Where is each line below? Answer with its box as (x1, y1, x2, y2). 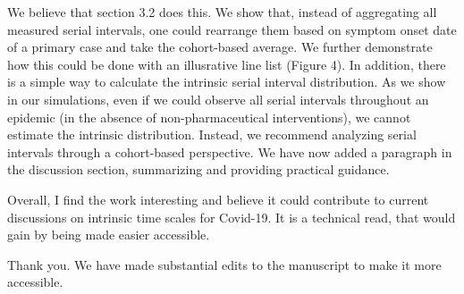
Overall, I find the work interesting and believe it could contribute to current (7, 189, 429, 208)
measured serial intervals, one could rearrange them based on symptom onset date (7, 20, 457, 38)
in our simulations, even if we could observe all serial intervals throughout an (7, 89, 429, 108)
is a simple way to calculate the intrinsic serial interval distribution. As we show (7, 72, 446, 91)
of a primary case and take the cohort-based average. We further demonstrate (7, 38, 433, 56)
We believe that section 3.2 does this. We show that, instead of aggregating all (7, 3, 437, 21)
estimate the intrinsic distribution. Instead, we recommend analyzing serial (7, 125, 417, 144)
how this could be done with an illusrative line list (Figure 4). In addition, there (7, 55, 446, 73)
